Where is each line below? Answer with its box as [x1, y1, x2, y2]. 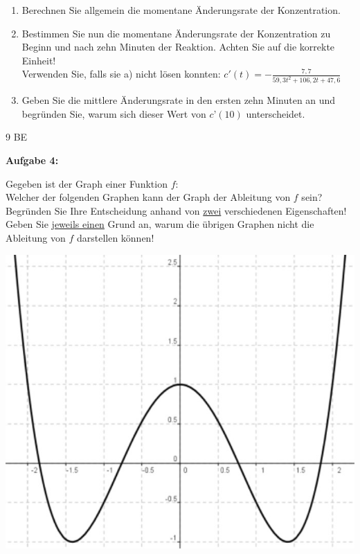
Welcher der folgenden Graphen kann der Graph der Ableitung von [6, 190, 291, 204]
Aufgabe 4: [6, 153, 59, 168]
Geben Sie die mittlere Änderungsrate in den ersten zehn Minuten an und [21, 93, 336, 107]
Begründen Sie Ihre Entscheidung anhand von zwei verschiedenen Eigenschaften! [6, 203, 347, 217]
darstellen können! [76, 231, 154, 244]
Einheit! [21, 53, 56, 67]
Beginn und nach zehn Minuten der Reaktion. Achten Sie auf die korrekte [21, 39, 335, 54]
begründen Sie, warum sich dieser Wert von [21, 106, 206, 120]
